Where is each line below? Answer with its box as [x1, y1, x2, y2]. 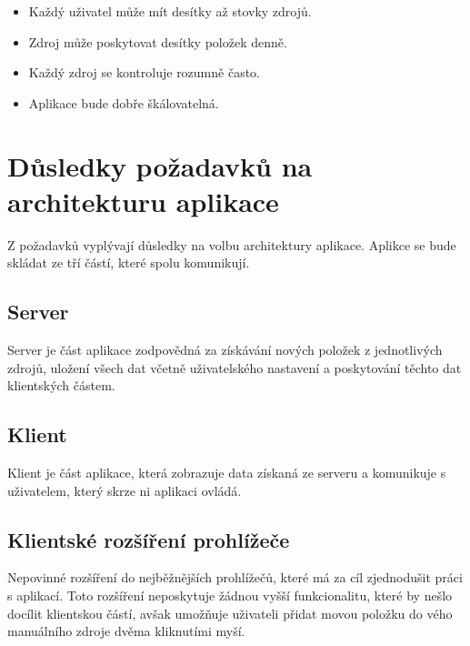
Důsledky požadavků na [7, 146, 313, 184]
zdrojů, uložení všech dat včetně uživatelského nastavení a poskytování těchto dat [7, 358, 462, 377]
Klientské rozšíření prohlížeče [7, 525, 290, 553]
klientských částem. [7, 376, 115, 395]
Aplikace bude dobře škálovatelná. [28, 93, 219, 112]
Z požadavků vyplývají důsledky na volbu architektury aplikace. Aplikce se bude [7, 235, 456, 254]
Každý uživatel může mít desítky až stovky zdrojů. [28, 2, 312, 20]
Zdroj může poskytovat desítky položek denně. [28, 32, 287, 51]
